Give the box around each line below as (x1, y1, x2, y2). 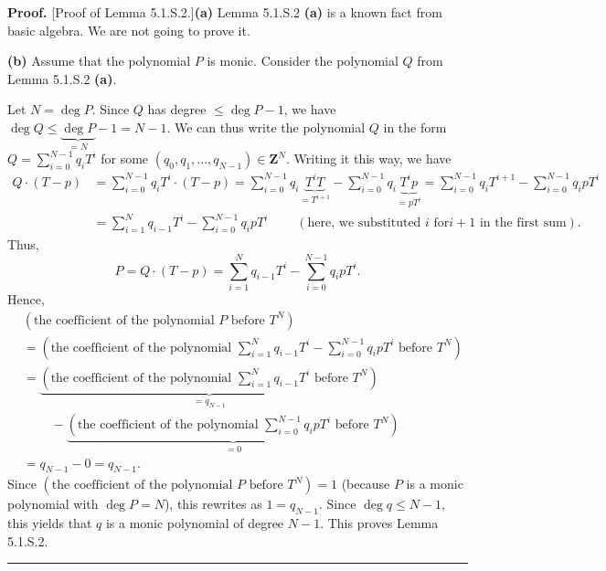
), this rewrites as (164, 494, 262, 513)
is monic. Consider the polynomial (207, 51, 399, 70)
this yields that (7, 513, 92, 533)
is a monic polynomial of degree (105, 513, 284, 533)
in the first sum (479, 217, 567, 230)
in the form (383, 117, 447, 136)
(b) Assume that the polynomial (7, 51, 191, 70)
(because (341, 474, 390, 493)
